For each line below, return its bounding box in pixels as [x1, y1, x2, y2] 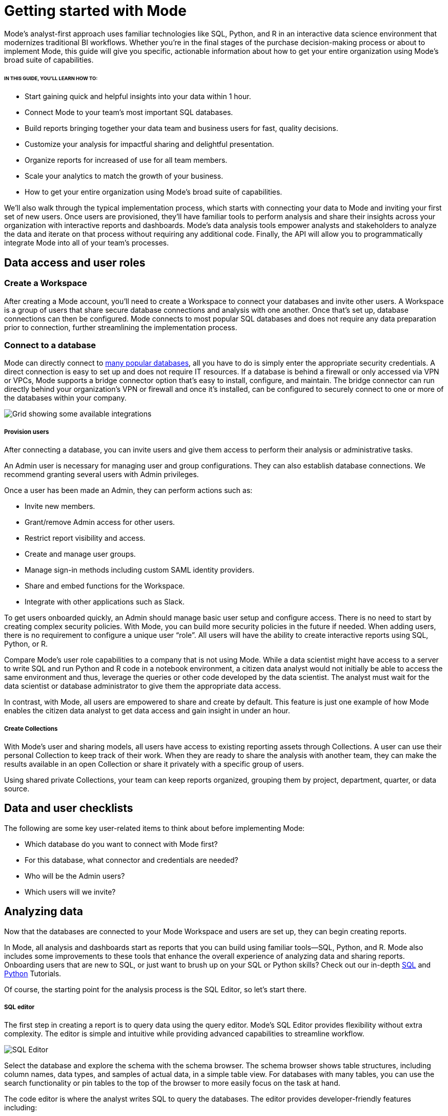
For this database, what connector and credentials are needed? [25, 855, 238, 864]
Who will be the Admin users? [25, 871, 125, 880]
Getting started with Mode [4, 2, 187, 20]
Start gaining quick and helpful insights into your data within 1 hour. [25, 92, 251, 101]
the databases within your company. [4, 393, 127, 403]
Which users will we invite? [25, 887, 116, 896]
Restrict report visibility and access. [25, 534, 146, 543]
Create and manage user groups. [25, 550, 136, 559]
